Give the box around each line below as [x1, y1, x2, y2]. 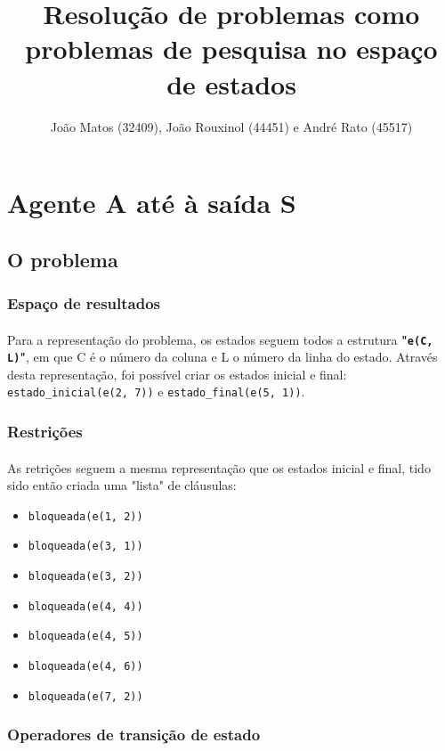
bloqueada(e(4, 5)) [28, 630, 143, 643]
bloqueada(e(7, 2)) [28, 690, 143, 703]
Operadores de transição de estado [7, 723, 261, 746]
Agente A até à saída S [7, 184, 296, 221]
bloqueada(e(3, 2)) [28, 570, 143, 583]
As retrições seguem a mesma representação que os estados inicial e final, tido [7, 458, 431, 477]
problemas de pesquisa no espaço [25, 30, 438, 67]
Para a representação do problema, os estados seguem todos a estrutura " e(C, [7, 330, 433, 348]
